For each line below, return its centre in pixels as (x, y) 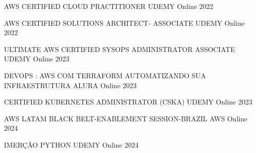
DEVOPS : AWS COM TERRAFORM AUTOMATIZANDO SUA (105, 75)
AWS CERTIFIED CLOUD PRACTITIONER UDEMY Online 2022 (109, 6)
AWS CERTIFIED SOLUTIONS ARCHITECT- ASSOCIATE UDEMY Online (124, 23)
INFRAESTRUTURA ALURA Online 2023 (70, 85)
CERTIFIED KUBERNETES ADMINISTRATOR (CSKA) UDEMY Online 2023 (128, 102)
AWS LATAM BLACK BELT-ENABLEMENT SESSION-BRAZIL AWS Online (126, 118)
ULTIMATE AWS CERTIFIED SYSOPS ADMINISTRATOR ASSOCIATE (120, 49)
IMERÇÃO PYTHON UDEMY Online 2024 (71, 144)
